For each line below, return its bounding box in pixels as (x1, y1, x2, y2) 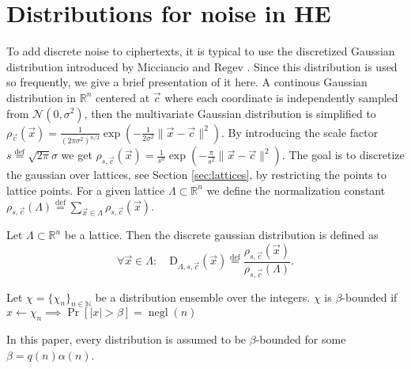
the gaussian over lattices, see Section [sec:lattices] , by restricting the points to (6, 166, 386, 183)
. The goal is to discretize (281, 146, 405, 163)
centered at (96, 89, 150, 105)
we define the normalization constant (206, 181, 386, 198)
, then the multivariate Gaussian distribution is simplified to (84, 105, 376, 121)
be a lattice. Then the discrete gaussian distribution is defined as (64, 226, 379, 243)
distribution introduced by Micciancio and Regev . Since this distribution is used (6, 58, 398, 74)
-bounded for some (255, 331, 346, 348)
